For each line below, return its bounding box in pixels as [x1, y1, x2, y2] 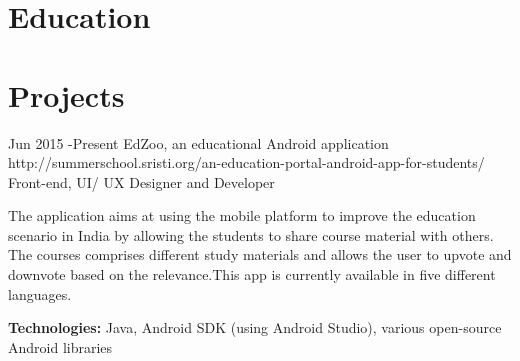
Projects [8, 74, 125, 115]
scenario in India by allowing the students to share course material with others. [8, 224, 494, 245]
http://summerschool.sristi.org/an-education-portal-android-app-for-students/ [8, 152, 485, 173]
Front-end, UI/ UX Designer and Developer [8, 171, 275, 192]
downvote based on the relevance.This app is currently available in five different [8, 264, 496, 285]
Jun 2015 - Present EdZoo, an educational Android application [8, 132, 389, 153]
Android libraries [8, 336, 113, 357]
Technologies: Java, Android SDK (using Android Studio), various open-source [8, 317, 502, 338]
